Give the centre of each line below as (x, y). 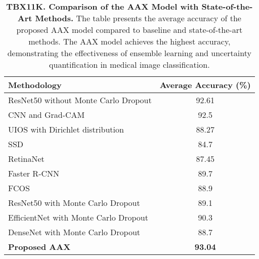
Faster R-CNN (34, 173)
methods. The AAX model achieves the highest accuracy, (129, 41)
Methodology (35, 85)
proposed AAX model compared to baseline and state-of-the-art (129, 30)
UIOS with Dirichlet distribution (66, 129)
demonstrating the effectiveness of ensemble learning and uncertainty (129, 53)
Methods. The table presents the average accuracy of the (138, 18)
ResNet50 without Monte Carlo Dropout (80, 100)
